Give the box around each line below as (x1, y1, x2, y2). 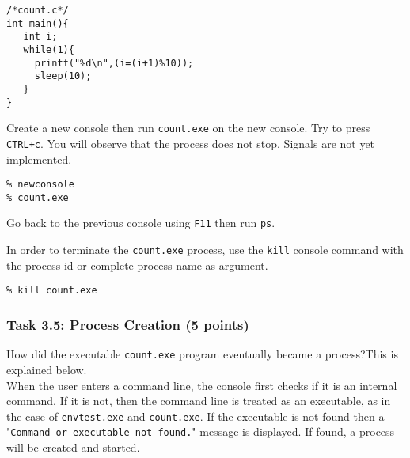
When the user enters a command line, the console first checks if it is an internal (6, 377, 397, 393)
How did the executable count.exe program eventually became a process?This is (6, 346, 398, 362)
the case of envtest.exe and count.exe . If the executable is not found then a (6, 407, 385, 424)
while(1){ (23, 44, 74, 55)
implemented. (6, 150, 72, 167)
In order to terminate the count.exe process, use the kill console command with (6, 241, 404, 258)
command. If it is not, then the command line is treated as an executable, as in (6, 392, 391, 409)
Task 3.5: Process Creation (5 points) (6, 314, 249, 334)
